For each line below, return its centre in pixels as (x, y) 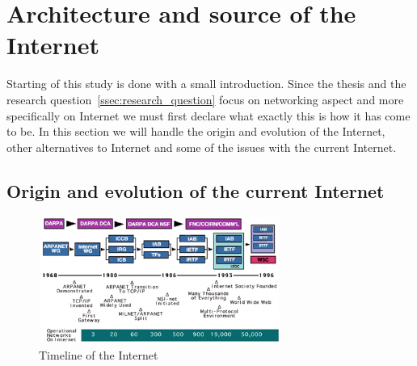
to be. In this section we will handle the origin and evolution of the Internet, (196, 131)
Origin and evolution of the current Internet (196, 190)
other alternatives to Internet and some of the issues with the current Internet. (202, 147)
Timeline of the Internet (99, 355)
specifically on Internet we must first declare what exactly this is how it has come (208, 115)
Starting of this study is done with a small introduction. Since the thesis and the (206, 84)
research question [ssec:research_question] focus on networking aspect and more (205, 99)
